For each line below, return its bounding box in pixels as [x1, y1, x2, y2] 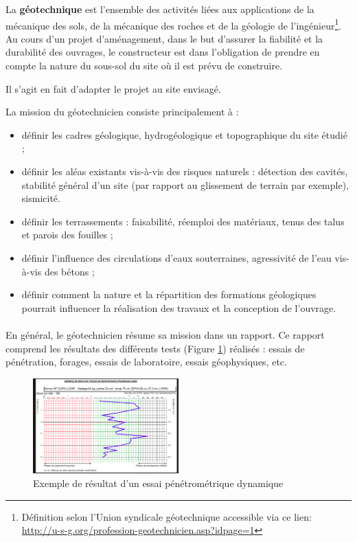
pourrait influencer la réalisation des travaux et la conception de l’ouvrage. [21, 300, 336, 315]
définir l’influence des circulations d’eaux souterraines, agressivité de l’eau [21, 250, 332, 264]
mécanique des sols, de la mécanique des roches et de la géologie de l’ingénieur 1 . [5, 16, 342, 32]
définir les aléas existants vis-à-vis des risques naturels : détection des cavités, [21, 164, 348, 178]
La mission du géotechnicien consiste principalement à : [5, 104, 239, 119]
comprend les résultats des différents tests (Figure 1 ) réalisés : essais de [5, 341, 305, 355]
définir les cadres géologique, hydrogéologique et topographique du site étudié [21, 127, 347, 142]
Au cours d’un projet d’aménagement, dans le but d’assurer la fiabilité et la [5, 31, 323, 45]
